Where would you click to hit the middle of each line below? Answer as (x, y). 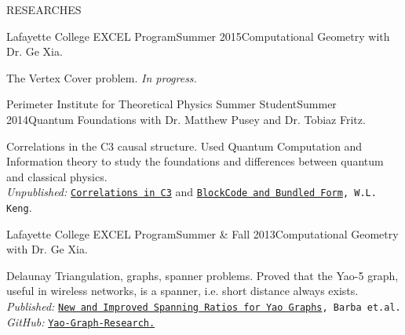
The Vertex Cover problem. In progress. (102, 77)
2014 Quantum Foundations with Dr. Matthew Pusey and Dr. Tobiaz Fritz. (186, 119)
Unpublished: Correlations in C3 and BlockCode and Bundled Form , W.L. (192, 192)
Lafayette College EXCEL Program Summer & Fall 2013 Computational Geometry (202, 233)
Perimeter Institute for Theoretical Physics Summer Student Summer (171, 104)
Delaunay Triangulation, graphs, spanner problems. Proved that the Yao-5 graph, (202, 275)
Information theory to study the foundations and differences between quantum (195, 161)
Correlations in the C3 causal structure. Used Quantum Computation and (184, 146)
